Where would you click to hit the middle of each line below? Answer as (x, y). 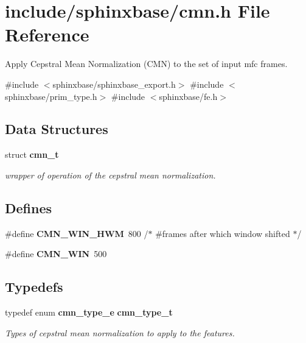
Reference (47, 34)
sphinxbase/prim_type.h (51, 96)
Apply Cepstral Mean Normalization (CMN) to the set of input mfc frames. (146, 64)
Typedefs (34, 287)
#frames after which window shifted (223, 233)
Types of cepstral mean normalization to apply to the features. (120, 332)
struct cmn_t (32, 154)
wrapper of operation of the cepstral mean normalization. (110, 175)
